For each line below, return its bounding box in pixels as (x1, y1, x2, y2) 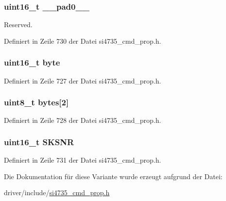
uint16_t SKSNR (4, 135, 74, 148)
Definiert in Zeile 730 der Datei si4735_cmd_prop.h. (4, 35, 161, 46)
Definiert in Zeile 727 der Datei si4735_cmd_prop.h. (4, 75, 161, 85)
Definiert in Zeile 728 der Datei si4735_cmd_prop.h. (4, 115, 161, 125)
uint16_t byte (4, 56, 60, 68)
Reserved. (4, 19, 33, 30)
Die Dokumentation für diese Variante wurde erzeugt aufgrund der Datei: (4, 171, 223, 181)
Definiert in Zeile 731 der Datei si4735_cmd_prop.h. (4, 155, 161, 165)
